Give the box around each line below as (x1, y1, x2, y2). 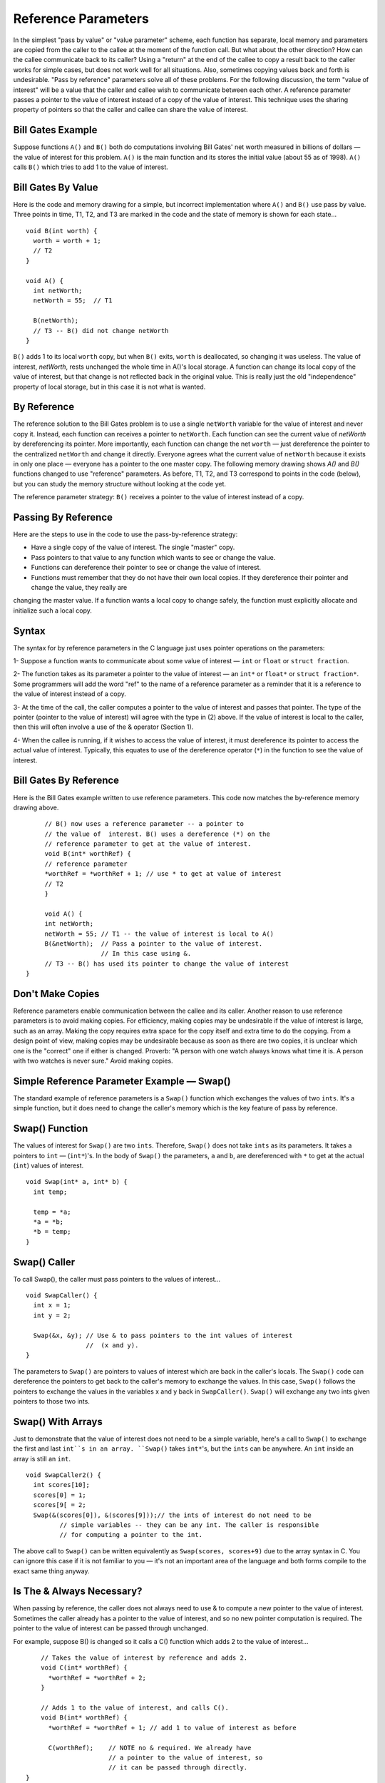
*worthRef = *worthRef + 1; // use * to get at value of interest (44, 870, 282, 878)
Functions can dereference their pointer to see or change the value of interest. (31, 563, 262, 572)
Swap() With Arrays (13, 1416, 103, 1428)
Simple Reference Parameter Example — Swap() (13, 1075, 231, 1087)
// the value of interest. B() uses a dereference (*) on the (44, 829, 270, 838)
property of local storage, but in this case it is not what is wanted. (13, 382, 206, 391)
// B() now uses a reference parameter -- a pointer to (44, 820, 244, 828)
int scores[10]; (33, 1481, 91, 1489)
